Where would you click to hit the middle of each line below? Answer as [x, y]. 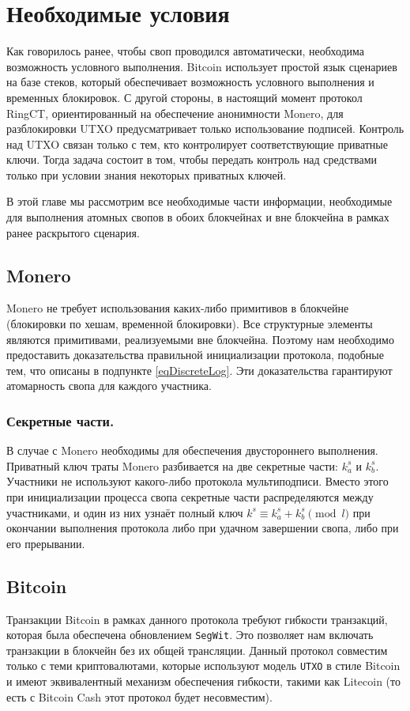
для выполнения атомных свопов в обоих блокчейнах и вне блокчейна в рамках [198, 217]
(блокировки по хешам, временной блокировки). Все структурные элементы [190, 324]
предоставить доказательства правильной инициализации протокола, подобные [195, 355]
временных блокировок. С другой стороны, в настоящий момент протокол [184, 97]
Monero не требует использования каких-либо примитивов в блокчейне [178, 308]
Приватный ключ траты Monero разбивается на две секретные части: [172, 465]
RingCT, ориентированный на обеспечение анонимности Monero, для [175, 113]
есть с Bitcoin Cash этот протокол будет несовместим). [139, 696]
